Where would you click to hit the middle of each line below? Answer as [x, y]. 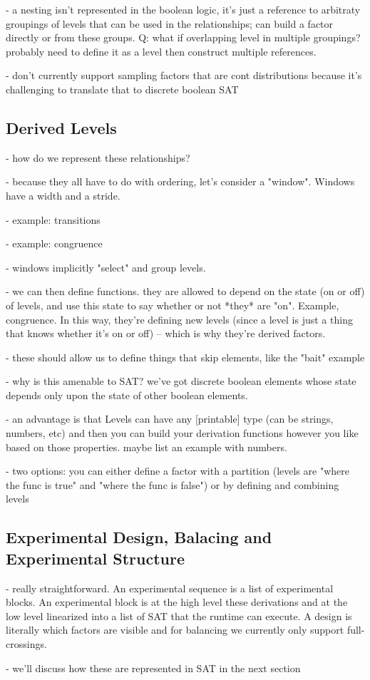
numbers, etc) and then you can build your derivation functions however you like [182, 433]
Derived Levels [61, 127]
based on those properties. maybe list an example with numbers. [147, 447]
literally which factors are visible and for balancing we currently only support [175, 630]
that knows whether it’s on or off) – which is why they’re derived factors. [166, 333]
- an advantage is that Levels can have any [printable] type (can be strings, [170, 419]
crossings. [26, 644]
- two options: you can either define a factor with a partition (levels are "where [178, 471]
